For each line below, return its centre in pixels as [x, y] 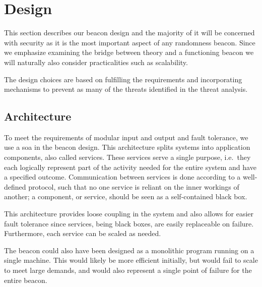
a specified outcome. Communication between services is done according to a [122, 177]
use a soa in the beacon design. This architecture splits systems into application [127, 147]
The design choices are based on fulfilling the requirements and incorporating [123, 79]
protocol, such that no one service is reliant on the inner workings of [134, 186]
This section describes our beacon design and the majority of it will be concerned [129, 33]
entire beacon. [26, 280]
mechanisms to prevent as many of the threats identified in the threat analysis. [126, 89]
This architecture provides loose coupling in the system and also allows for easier [129, 214]
